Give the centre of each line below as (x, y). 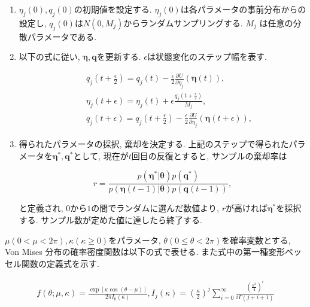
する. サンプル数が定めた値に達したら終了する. (110, 219)
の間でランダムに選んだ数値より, (155, 208)
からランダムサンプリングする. (183, 22)
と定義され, (41, 208)
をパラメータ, (135, 240)
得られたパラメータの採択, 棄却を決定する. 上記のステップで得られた (154, 144)
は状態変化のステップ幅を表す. (207, 57)
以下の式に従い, (49, 57)
